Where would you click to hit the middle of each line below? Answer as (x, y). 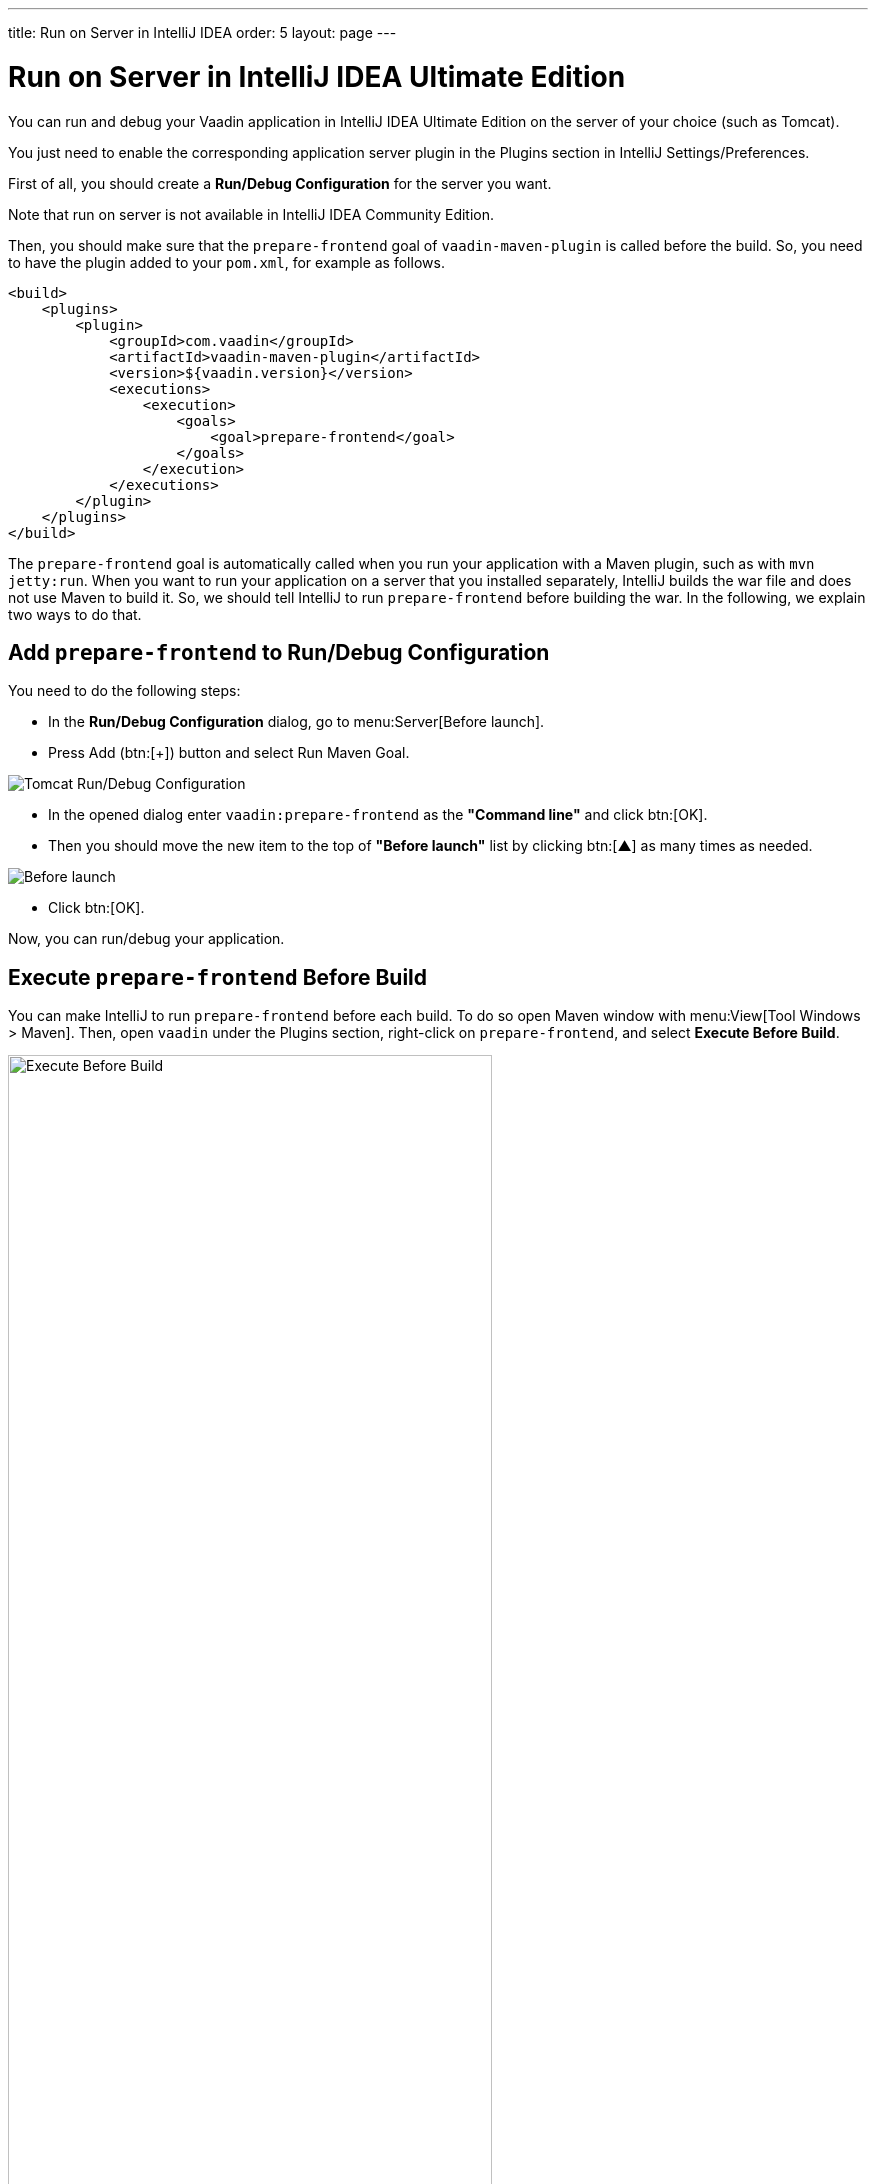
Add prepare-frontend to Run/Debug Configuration (279, 652)
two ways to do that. (75, 614)
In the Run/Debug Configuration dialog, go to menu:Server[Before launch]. (296, 722)
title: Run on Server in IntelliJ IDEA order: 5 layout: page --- (202, 32)
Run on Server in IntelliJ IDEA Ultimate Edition (317, 76)
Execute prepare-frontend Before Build (218, 977)
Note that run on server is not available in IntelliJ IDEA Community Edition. (251, 214)
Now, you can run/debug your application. (146, 939)
